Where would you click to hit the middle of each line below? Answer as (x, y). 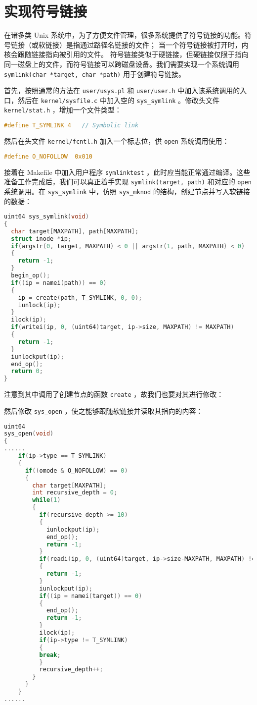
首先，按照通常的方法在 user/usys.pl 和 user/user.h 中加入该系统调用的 (122, 90)
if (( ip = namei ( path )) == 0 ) (59, 283)
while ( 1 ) (46, 500)
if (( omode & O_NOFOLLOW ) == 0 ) (76, 470)
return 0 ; (27, 371)
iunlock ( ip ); (39, 305)
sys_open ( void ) (29, 434)
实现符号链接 (46, 11)
